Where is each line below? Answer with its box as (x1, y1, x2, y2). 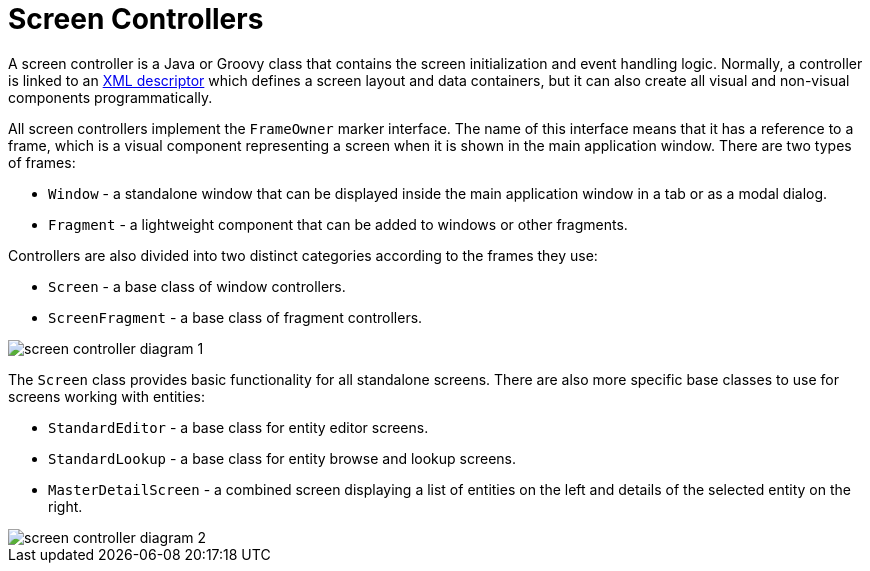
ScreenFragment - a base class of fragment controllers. (48, 308, 423, 326)
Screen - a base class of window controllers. (48, 277, 346, 295)
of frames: (8, 153, 76, 171)
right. (48, 497, 83, 515)
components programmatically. (8, 88, 213, 106)
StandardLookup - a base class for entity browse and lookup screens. (48, 449, 517, 467)
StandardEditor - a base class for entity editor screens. (48, 418, 429, 436)
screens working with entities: (8, 387, 205, 405)
